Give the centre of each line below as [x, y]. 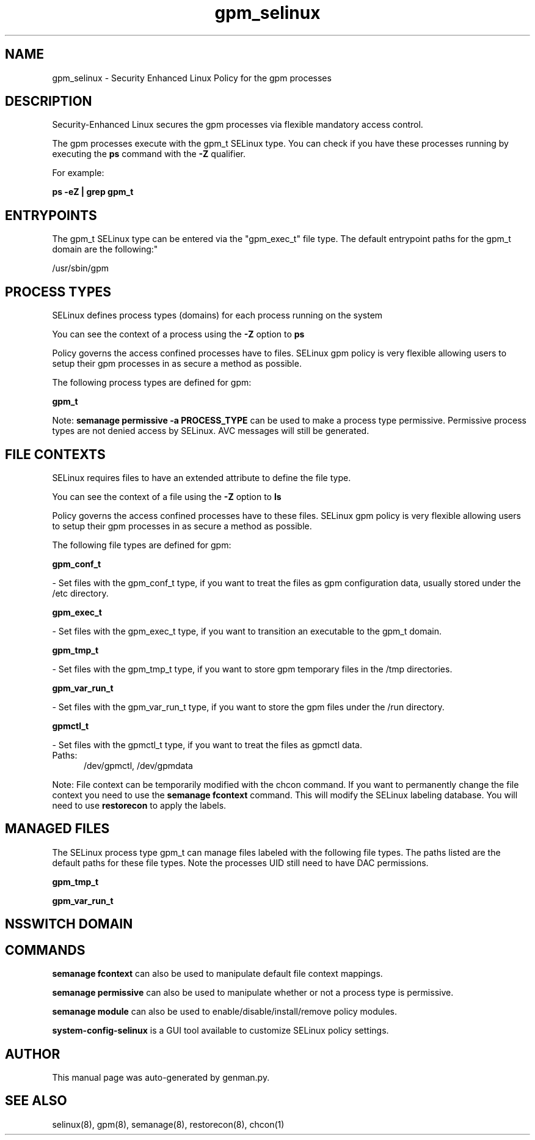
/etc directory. [80, 593]
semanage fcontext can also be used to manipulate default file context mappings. [217, 974]
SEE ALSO [36, 1101]
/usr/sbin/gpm [81, 268]
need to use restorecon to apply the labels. [139, 805]
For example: [78, 173]
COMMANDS [45, 950]
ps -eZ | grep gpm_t [93, 192]
